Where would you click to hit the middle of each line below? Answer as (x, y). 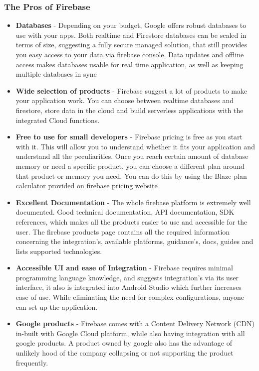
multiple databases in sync (56, 74)
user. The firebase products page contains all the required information (123, 231)
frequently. (32, 362)
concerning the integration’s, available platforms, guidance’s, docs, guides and (134, 241)
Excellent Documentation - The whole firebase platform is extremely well (133, 202)
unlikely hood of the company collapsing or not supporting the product (125, 353)
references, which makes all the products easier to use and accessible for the (131, 221)
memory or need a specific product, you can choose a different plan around (130, 166)
